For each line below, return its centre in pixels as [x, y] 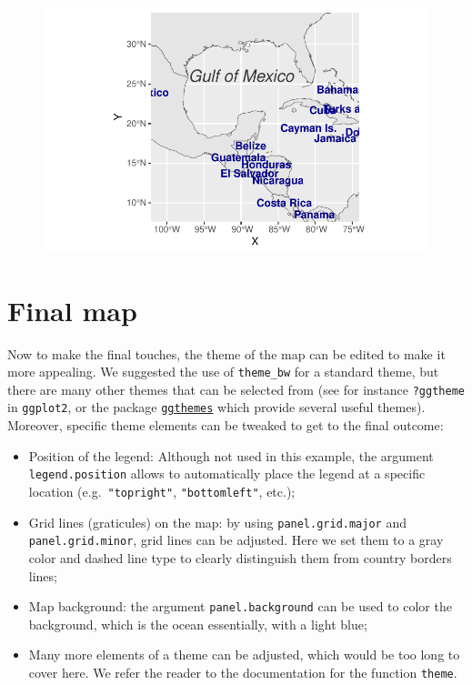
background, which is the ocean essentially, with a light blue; [198, 624]
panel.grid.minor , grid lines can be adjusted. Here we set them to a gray [236, 540]
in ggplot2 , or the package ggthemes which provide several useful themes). [216, 407]
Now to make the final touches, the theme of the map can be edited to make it [226, 353]
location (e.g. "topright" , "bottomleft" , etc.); [162, 491]
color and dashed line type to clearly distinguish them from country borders [240, 557]
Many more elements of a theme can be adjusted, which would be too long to [244, 655]
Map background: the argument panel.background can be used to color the [240, 606]
